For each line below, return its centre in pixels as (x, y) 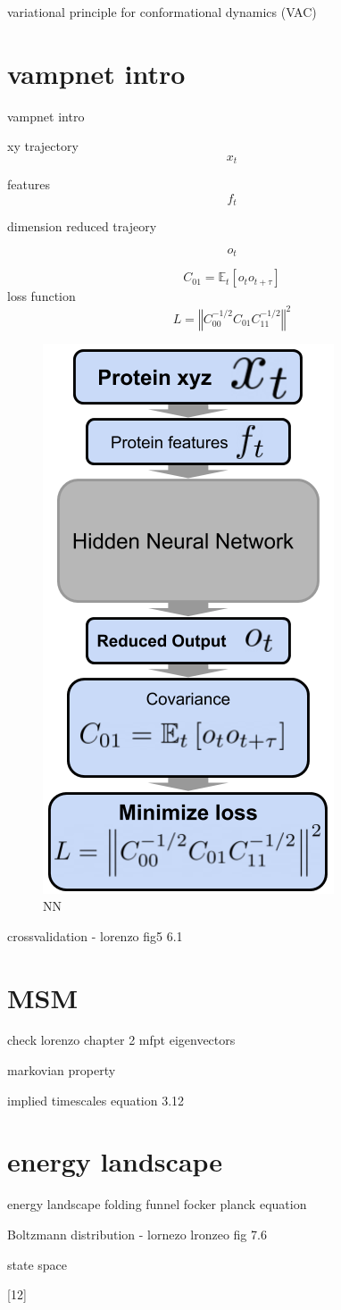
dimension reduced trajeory (82, 226)
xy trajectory (43, 146)
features (29, 184)
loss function (42, 296)
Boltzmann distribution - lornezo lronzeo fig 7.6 (137, 1234)
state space (37, 1264)
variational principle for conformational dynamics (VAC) (162, 12)
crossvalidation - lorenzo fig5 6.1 (95, 935)
